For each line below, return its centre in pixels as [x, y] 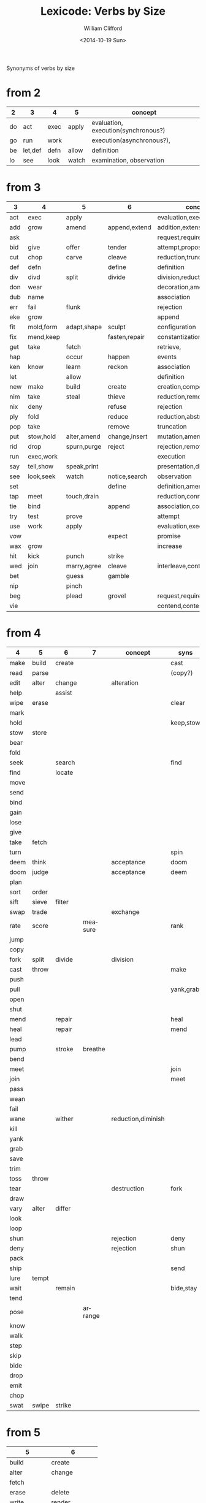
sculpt [116, 327]
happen [119, 357]
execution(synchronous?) [128, 130]
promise [169, 536]
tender [117, 247]
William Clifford [103, 28]
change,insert [128, 436]
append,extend [129, 227]
